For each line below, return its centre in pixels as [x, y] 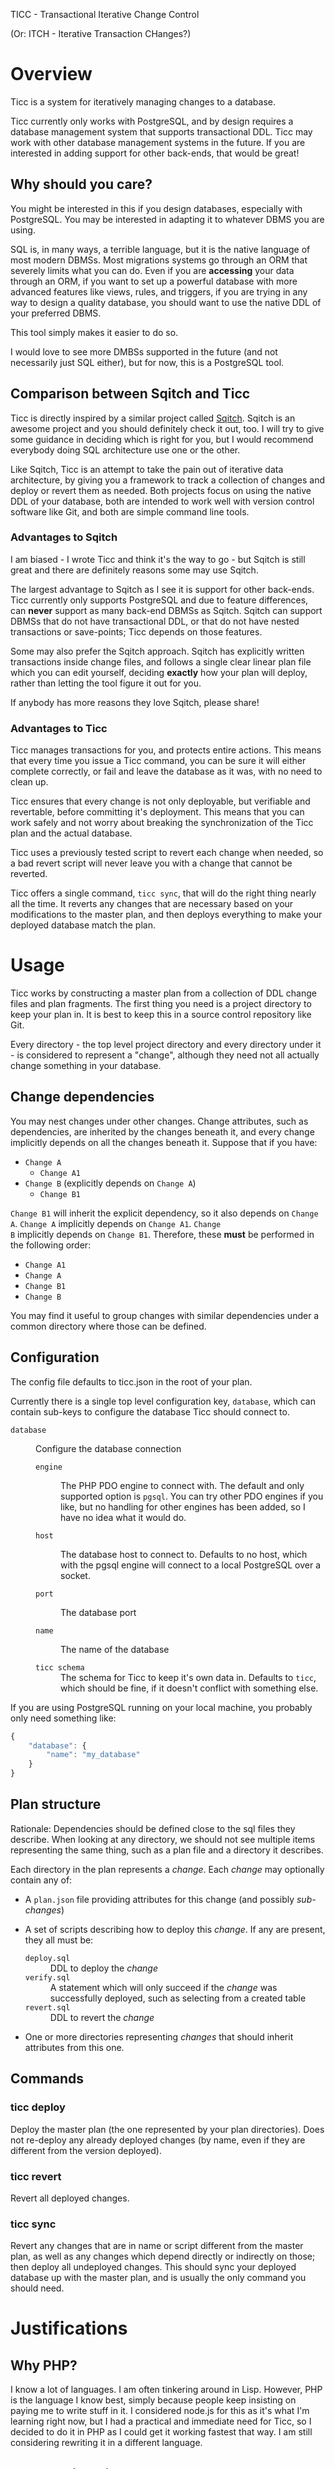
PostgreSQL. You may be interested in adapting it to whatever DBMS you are [167, 219]
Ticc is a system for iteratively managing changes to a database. [143, 101]
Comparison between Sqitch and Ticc [130, 394]
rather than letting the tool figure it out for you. [106, 683]
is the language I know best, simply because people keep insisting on [153, 2400]
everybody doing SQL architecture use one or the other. [125, 450]
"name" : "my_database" [93, 1755]
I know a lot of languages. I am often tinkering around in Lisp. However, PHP [166, 2390]
